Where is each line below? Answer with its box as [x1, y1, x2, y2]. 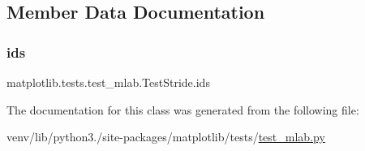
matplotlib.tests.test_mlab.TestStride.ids [6, 74, 210, 90]
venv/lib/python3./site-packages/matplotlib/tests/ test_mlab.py [6, 128, 325, 145]
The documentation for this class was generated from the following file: [6, 101, 359, 118]
